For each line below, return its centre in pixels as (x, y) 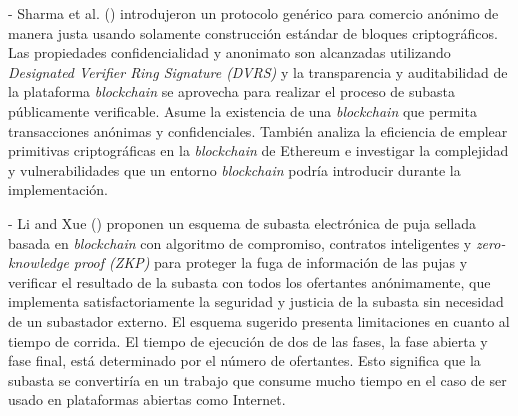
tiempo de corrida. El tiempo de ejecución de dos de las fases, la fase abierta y (248, 340)
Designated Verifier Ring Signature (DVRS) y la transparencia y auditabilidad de (258, 71)
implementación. (58, 189)
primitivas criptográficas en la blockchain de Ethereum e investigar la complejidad (258, 150)
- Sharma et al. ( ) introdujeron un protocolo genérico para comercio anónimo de (253, 13)
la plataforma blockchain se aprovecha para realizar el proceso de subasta (232, 91)
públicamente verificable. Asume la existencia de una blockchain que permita (242, 110)
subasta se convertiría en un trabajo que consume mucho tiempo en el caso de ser (257, 379)
